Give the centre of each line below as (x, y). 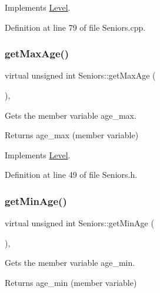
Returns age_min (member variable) (71, 282)
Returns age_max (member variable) (72, 135)
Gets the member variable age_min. (70, 263)
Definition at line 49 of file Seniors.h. (71, 175)
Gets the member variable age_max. (71, 115)
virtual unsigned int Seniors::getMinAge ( (79, 223)
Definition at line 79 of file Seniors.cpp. (75, 27)
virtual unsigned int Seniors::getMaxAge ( (80, 75)
